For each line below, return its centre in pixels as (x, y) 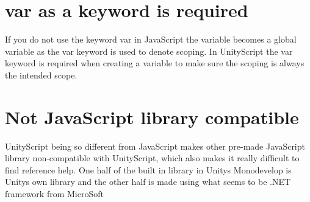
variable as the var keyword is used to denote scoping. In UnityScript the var (149, 51)
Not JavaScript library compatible (152, 117)
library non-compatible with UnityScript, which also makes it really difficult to (152, 158)
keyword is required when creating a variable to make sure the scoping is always (155, 63)
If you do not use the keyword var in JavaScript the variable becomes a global (151, 39)
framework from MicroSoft (54, 193)
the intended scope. (41, 75)
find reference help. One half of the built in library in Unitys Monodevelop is (148, 169)
